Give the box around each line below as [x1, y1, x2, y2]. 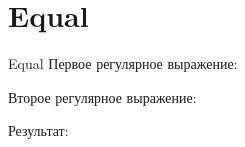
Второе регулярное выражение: [8, 86, 197, 107]
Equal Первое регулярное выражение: [8, 53, 238, 74]
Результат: [8, 120, 69, 141]
